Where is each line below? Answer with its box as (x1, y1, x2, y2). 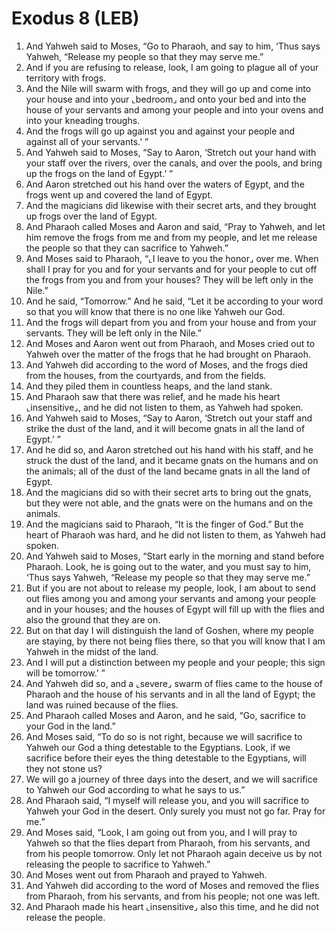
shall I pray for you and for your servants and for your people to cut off (25, 263, 318, 275)
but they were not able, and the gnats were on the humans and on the (25, 497, 314, 509)
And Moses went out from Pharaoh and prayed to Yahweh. (25, 868, 268, 881)
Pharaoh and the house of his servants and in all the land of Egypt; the (25, 688, 316, 700)
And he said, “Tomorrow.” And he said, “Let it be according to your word (25, 295, 324, 307)
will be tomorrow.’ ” (25, 667, 106, 679)
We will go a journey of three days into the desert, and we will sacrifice (25, 773, 318, 785)
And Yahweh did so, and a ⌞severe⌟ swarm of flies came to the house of (25, 677, 323, 689)
